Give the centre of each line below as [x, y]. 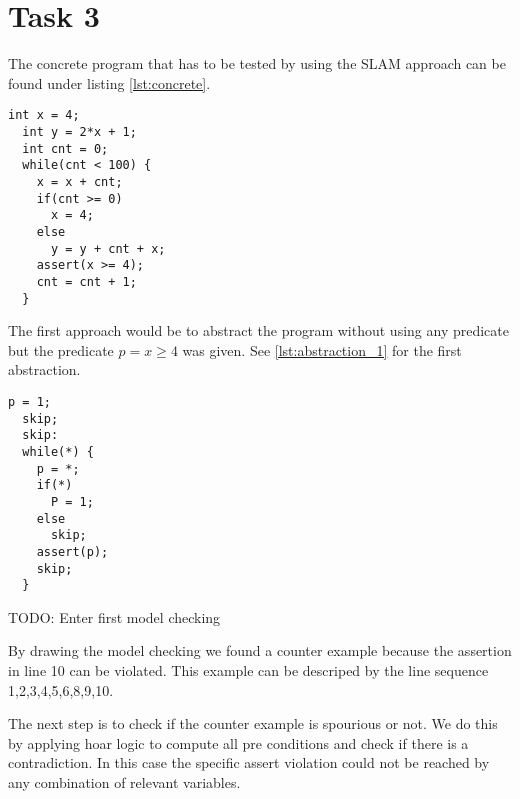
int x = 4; [44, 115]
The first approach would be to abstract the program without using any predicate [258, 330]
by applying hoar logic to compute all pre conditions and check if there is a [238, 742]
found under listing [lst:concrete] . [109, 82]
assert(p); [72, 551]
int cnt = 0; [65, 148]
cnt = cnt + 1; [86, 281]
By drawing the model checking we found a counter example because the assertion [260, 650]
